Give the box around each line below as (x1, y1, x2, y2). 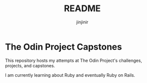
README (64, 3, 101, 14)
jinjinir (76, 19, 89, 25)
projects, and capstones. (5, 62, 55, 68)
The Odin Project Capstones (5, 41, 122, 52)
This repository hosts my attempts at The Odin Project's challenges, (5, 57, 142, 63)
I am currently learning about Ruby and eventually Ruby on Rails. (5, 72, 136, 78)
